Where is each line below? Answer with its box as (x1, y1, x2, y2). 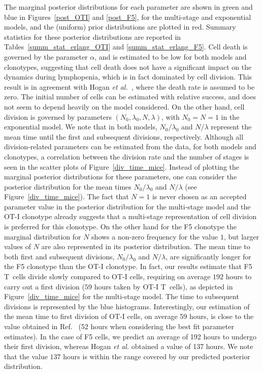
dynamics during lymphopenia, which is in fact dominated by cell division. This (4, 71, 252, 82)
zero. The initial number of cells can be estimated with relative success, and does (4, 91, 256, 102)
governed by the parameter (4, 51, 88, 62)
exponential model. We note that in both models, (4, 121, 157, 132)
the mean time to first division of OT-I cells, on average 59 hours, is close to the (4, 311, 254, 322)
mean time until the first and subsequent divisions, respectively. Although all (4, 131, 244, 142)
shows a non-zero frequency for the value (91, 231, 218, 242)
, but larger (223, 231, 259, 242)
